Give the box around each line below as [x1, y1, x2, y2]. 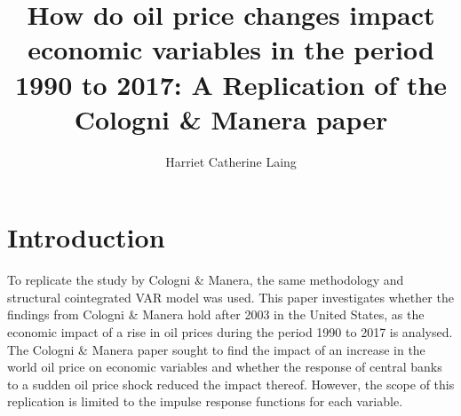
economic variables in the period [28, 31, 434, 67]
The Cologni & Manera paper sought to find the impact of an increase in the [7, 340, 425, 358]
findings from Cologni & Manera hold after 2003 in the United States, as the [7, 305, 425, 324]
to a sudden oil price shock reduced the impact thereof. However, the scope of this [7, 374, 455, 393]
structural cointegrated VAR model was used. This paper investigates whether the [7, 287, 454, 306]
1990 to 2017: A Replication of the [14, 66, 448, 102]
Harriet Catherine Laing [165, 152, 297, 170]
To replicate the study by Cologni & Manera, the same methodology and [7, 271, 404, 289]
